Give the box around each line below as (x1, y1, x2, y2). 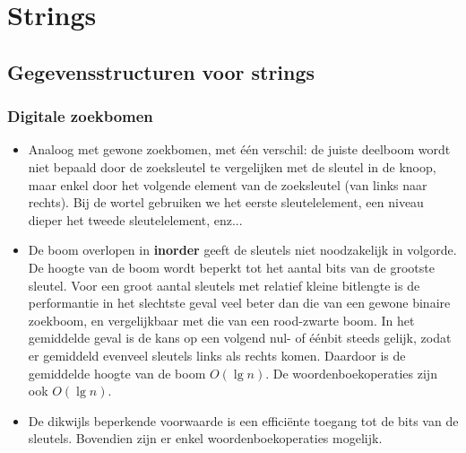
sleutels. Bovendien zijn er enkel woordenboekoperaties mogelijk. (28, 429, 383, 448)
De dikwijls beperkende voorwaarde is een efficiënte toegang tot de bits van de (28, 411, 459, 430)
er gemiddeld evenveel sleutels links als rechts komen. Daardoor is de (28, 345, 406, 364)
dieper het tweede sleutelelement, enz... (28, 210, 243, 229)
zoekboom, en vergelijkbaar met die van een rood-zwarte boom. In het (28, 310, 415, 329)
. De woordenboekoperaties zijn (265, 363, 437, 382)
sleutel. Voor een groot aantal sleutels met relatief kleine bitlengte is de (28, 275, 420, 294)
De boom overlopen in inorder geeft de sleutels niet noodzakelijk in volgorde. (28, 240, 457, 259)
